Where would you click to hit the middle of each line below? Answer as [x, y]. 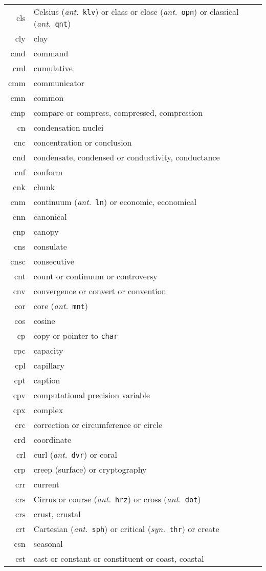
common [49, 98]
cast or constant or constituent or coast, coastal [119, 558]
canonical [50, 217]
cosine [44, 321]
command [51, 53]
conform [48, 172]
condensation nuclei [69, 127]
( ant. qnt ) [52, 23]
